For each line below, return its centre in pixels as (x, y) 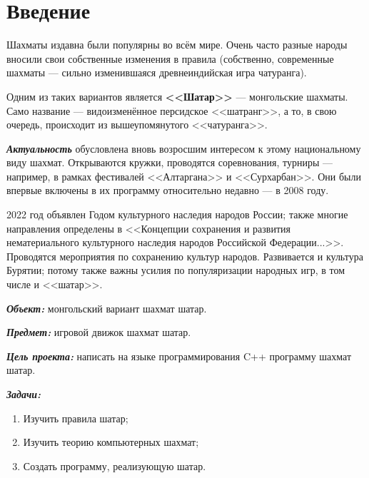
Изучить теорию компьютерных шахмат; (111, 442)
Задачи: (24, 394)
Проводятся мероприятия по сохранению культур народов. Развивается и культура (185, 256)
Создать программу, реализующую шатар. (115, 466)
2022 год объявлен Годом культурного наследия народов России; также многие (177, 214)
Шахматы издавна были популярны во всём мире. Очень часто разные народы (177, 45)
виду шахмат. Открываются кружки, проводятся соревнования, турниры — (170, 162)
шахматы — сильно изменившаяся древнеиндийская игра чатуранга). (157, 72)
